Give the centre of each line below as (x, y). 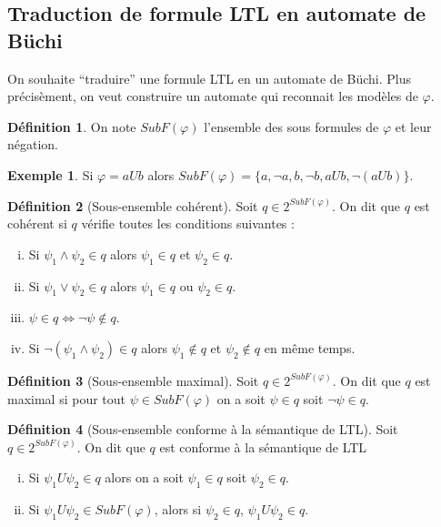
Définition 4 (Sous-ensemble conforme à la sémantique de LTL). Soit (203, 429)
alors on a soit (144, 477)
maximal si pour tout (67, 398)
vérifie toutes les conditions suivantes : (188, 223)
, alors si (178, 509)
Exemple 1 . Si (50, 174)
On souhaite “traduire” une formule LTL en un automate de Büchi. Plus (210, 78)
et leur (413, 126)
